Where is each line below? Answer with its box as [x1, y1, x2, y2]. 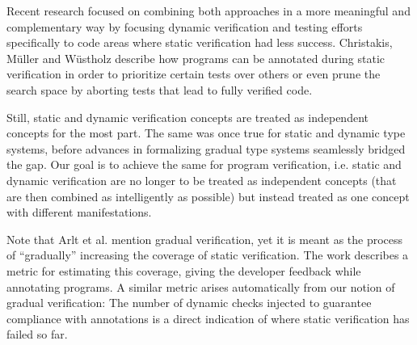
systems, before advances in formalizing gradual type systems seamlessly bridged [6, 140, 406, 157]
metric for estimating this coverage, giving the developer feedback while [6, 262, 361, 279]
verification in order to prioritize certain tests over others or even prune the [6, 65, 381, 82]
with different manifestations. [6, 204, 152, 221]
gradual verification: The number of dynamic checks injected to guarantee [6, 294, 372, 311]
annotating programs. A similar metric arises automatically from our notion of [6, 278, 395, 295]
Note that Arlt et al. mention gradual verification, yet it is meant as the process [6, 230, 403, 247]
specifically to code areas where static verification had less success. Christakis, [6, 34, 393, 51]
